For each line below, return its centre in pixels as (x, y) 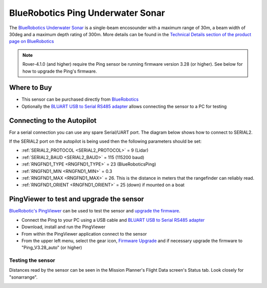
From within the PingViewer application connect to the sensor (84, 234)
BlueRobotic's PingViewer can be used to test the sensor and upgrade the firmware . (95, 211)
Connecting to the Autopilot (53, 120)
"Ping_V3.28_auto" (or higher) (52, 247)
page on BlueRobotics (32, 41)
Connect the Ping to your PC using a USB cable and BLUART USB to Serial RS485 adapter (113, 220)
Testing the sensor (32, 260)
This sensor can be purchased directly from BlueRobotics (80, 99)
